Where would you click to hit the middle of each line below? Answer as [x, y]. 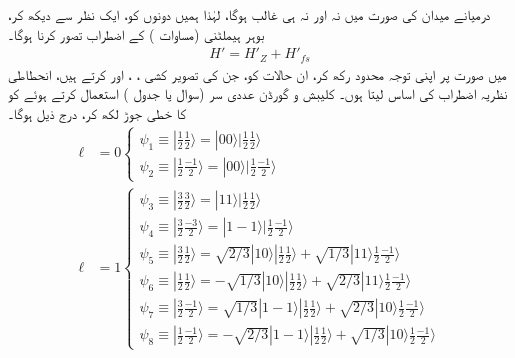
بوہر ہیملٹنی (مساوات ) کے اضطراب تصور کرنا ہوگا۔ [136, 33]
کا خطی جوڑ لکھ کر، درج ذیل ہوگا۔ [97, 112]
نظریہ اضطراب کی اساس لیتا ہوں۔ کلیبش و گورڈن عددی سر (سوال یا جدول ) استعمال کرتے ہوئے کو [258, 93]
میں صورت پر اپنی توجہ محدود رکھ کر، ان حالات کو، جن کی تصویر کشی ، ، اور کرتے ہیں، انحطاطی [257, 73]
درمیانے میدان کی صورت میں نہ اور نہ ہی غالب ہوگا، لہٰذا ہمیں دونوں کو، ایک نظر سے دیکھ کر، [249, 14]
